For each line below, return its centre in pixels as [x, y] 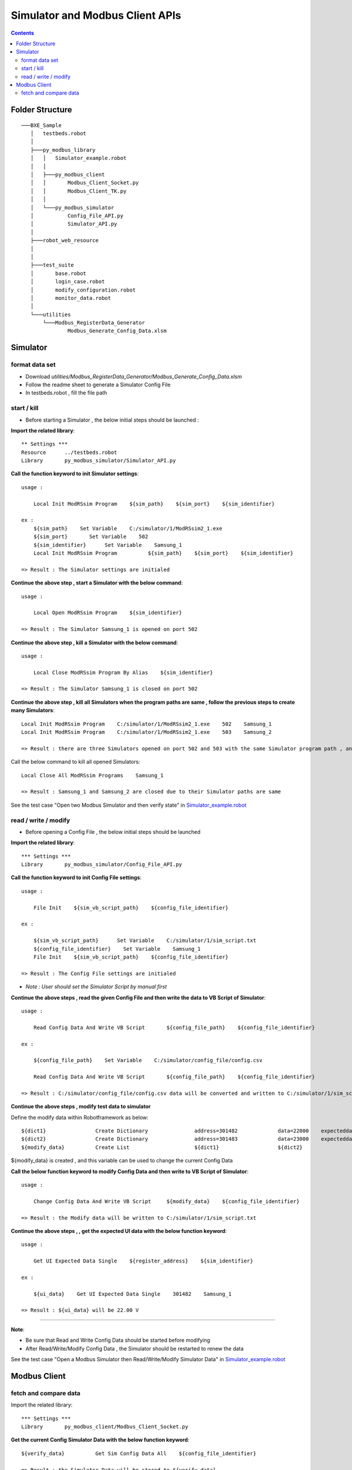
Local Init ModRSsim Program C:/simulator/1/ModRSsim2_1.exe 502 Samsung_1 [147, 724]
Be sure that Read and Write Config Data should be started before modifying [118, 1340]
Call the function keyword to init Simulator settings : [75, 474]
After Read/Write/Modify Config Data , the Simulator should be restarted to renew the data [135, 1348]
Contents [23, 33]
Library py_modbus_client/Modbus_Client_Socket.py [105, 1426]
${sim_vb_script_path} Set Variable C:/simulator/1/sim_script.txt [145, 941]
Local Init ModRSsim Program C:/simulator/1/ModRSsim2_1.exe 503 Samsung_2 [147, 732]
